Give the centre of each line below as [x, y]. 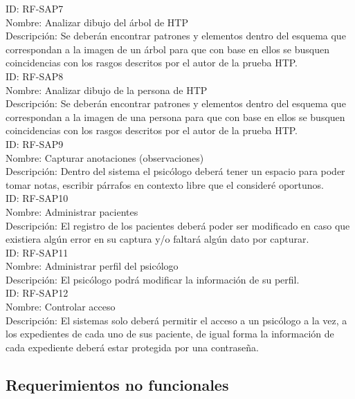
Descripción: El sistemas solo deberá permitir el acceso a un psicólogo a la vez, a [176, 320]
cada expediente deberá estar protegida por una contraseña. [132, 347]
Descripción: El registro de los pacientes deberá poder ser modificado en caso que [178, 225]
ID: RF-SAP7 [35, 8]
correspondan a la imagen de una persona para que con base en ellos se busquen [175, 117]
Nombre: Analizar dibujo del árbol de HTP [97, 22]
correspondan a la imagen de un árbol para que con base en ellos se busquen [167, 49]
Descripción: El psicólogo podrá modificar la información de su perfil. [153, 279]
